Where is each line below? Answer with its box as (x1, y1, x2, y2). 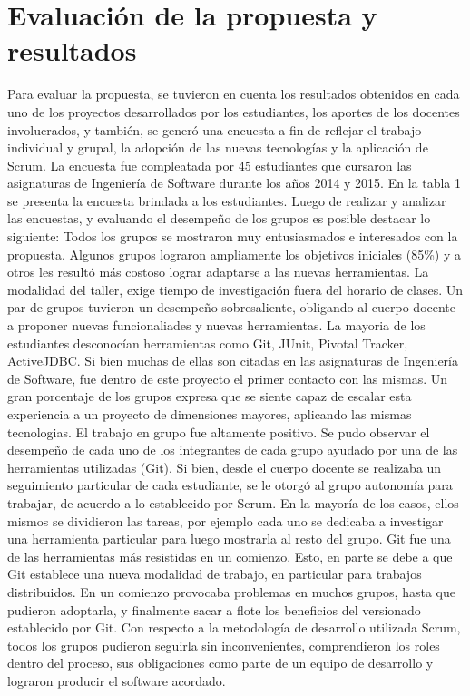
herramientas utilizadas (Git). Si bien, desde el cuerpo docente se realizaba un (7, 457, 442, 476)
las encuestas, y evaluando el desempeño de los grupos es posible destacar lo (7, 209, 431, 228)
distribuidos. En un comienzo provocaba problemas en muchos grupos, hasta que (7, 582, 455, 601)
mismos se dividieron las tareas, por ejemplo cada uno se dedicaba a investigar (7, 511, 444, 530)
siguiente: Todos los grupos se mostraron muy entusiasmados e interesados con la (7, 227, 458, 246)
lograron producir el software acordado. (7, 671, 226, 690)
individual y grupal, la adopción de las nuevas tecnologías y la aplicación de (7, 138, 428, 157)
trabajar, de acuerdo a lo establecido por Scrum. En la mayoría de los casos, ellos (7, 493, 459, 512)
